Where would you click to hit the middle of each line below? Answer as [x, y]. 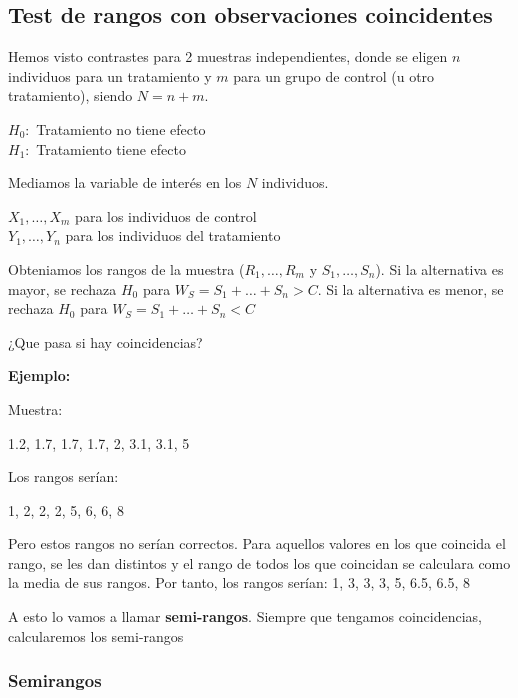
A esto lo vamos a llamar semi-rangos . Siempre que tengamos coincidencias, [245, 616]
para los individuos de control [166, 215]
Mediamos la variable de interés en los [125, 182]
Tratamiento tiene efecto [111, 148]
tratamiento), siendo [70, 95]
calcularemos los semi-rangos [96, 635]
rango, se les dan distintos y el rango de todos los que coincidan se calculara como [259, 562]
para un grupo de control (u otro [334, 75]
